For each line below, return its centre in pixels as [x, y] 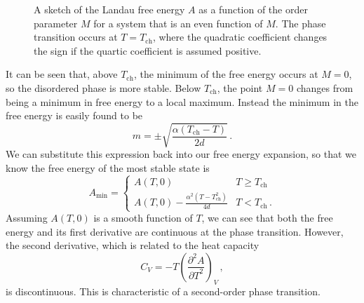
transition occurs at [76, 37]
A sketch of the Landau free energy [109, 9]
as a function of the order [253, 9]
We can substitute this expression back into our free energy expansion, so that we [181, 154]
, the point [240, 87]
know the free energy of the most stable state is [108, 167]
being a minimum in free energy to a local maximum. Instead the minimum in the [182, 101]
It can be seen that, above [62, 74]
